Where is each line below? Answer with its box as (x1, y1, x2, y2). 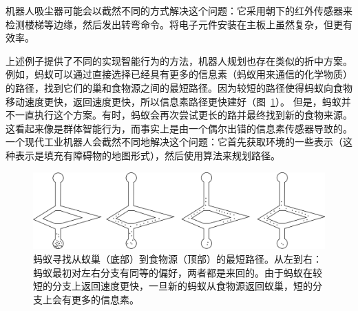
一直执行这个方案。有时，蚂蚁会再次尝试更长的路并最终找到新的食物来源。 (14, 108, 352, 122)
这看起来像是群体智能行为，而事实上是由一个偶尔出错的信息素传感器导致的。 (6, 121, 352, 135)
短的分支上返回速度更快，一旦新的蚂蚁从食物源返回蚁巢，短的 (33, 279, 313, 293)
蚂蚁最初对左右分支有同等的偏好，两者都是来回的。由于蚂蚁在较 (33, 265, 322, 279)
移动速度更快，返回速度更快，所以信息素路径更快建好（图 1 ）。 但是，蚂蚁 (6, 94, 341, 108)
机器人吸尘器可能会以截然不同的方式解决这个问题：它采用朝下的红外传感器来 (6, 3, 352, 17)
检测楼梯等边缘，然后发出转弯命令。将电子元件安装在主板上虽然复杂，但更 (6, 17, 343, 31)
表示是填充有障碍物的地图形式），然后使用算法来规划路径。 (14, 148, 280, 162)
